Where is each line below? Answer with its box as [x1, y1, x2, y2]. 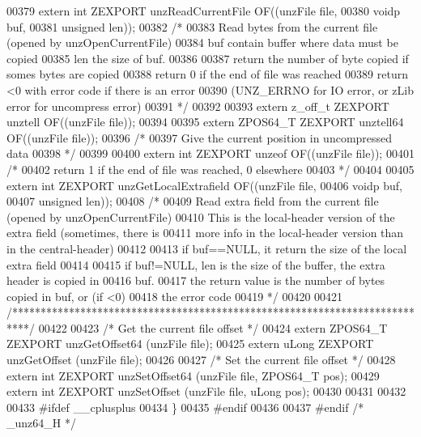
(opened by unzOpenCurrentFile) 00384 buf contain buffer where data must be [6, 34, 398, 51]
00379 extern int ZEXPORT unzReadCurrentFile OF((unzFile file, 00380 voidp [6, 2, 401, 19]
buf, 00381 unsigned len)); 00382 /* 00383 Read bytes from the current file [6, 18, 378, 35]
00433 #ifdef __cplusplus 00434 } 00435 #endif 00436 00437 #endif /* [6, 398, 364, 415]
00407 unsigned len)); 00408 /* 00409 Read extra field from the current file [6, 193, 379, 210]
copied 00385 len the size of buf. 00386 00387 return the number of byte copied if [6, 49, 409, 66]
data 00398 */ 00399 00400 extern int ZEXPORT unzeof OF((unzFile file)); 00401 [6, 145, 415, 162]
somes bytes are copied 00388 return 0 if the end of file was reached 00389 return [6, 66, 408, 83]
